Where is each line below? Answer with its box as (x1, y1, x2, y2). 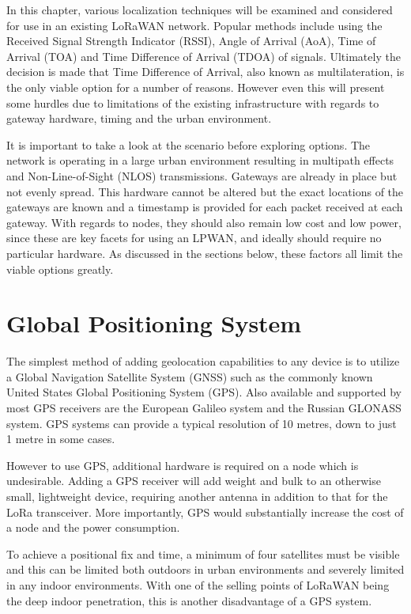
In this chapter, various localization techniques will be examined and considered (6, 2, 393, 17)
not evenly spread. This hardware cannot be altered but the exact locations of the (6, 183, 404, 199)
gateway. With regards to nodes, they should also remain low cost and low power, (6, 214, 402, 230)
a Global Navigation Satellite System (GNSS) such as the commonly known (6, 368, 373, 385)
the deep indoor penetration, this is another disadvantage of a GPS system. (6, 592, 372, 608)
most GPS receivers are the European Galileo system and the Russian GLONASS (6, 400, 402, 415)
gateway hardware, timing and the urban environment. (6, 110, 272, 127)
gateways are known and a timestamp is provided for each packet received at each (6, 199, 403, 215)
